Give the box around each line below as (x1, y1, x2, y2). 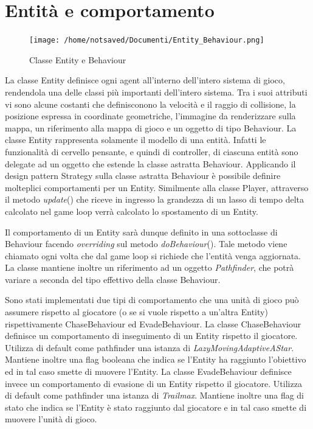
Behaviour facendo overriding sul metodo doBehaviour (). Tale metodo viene (5, 237, 287, 250)
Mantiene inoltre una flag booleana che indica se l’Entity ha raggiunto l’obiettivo (5, 353, 306, 366)
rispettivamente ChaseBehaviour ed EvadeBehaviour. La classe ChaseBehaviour (5, 317, 301, 330)
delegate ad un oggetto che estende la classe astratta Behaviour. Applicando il (5, 157, 296, 170)
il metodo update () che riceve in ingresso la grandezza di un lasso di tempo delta (5, 193, 304, 206)
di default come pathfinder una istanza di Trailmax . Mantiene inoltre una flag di (5, 389, 304, 402)
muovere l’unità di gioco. (5, 413, 97, 425)
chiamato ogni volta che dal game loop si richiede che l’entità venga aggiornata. (5, 249, 301, 262)
